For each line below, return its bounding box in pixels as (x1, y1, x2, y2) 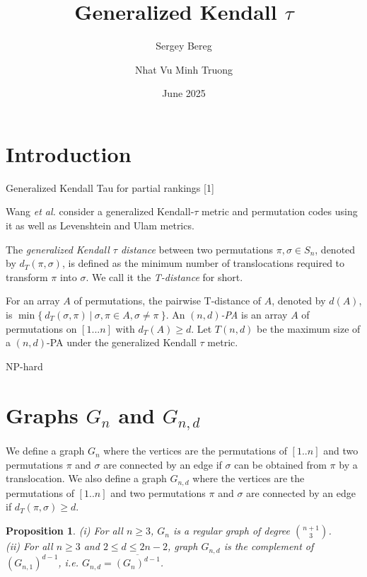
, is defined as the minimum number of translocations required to (62, 256, 345, 270)
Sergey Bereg (156, 38, 212, 53)
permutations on (6, 321, 77, 336)
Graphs (6, 400, 78, 429)
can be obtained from (234, 457, 327, 472)
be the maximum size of (257, 321, 361, 336)
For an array (6, 293, 60, 308)
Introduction (6, 139, 132, 168)
